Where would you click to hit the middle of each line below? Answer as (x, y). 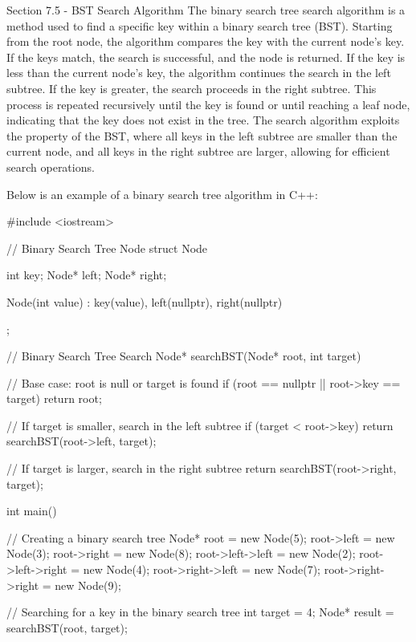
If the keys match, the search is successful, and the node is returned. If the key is (206, 57)
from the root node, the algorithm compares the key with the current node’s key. (206, 41)
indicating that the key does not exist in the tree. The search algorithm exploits (203, 120)
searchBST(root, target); (67, 627)
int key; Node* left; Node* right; (87, 275)
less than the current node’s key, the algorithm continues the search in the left (199, 73)
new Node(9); (88, 585)
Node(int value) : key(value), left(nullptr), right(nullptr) (145, 301)
